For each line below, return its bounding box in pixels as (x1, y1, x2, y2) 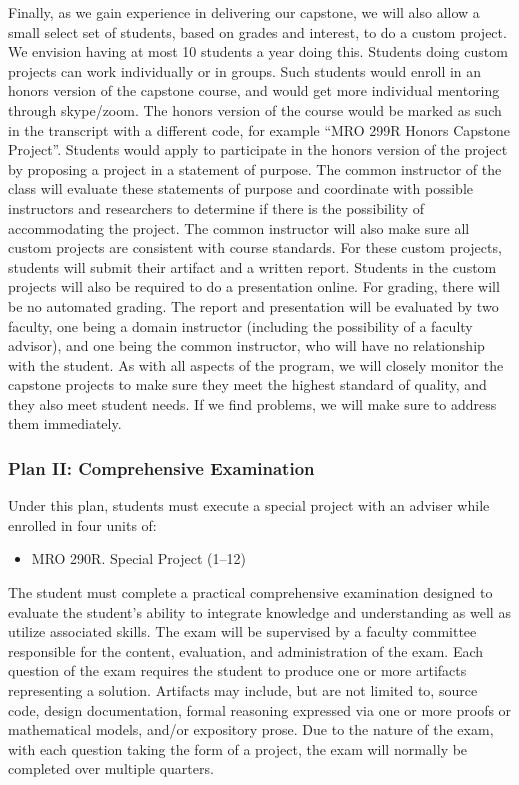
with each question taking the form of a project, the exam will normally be (8, 738, 468, 759)
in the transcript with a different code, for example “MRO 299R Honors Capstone (8, 119, 511, 140)
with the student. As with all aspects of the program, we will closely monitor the (8, 354, 504, 375)
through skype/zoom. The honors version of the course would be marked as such (8, 99, 502, 120)
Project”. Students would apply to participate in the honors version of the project (8, 139, 508, 160)
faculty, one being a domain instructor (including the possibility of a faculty (8, 315, 473, 336)
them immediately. (8, 413, 122, 434)
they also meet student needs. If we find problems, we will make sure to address (8, 393, 497, 414)
